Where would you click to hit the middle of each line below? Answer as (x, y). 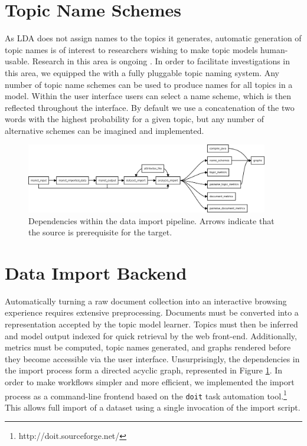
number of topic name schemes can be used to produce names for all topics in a (149, 84)
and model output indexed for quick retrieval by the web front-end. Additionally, (151, 335)
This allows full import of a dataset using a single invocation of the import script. (153, 407)
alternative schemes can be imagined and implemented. (104, 130)
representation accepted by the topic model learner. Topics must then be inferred (151, 324)
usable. (17, 61)
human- (274, 49)
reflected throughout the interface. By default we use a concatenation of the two (150, 107)
